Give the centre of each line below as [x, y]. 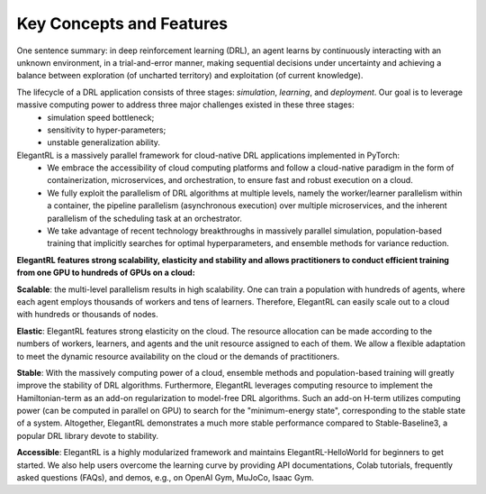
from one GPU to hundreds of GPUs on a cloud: [106, 273]
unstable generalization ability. [104, 142]
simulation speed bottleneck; [101, 117]
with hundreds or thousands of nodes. [88, 315]
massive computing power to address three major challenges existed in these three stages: [185, 105]
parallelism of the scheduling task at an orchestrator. [144, 218]
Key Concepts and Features [122, 23]
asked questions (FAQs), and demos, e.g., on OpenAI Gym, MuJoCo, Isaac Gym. [165, 478]
